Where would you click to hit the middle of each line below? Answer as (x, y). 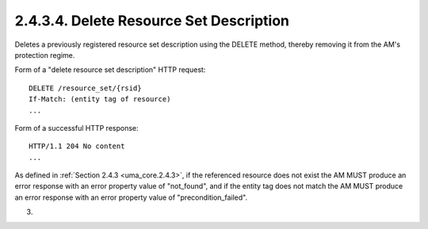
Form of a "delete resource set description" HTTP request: (110, 70)
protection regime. (45, 55)
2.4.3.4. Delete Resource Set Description (152, 21)
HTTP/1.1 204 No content (77, 146)
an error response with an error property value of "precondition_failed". (131, 197)
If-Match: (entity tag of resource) (100, 99)
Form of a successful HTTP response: (76, 128)
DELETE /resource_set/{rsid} (85, 88)
